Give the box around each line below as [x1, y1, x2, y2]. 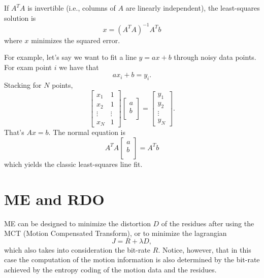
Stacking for [4, 80, 42, 90]
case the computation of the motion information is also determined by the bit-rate [4, 254, 260, 265]
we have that [59, 61, 99, 72]
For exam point [4, 61, 52, 72]
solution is [4, 12, 36, 23]
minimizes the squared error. [31, 34, 120, 45]
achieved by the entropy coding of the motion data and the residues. [4, 264, 217, 275]
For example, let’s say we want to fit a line [4, 52, 137, 62]
